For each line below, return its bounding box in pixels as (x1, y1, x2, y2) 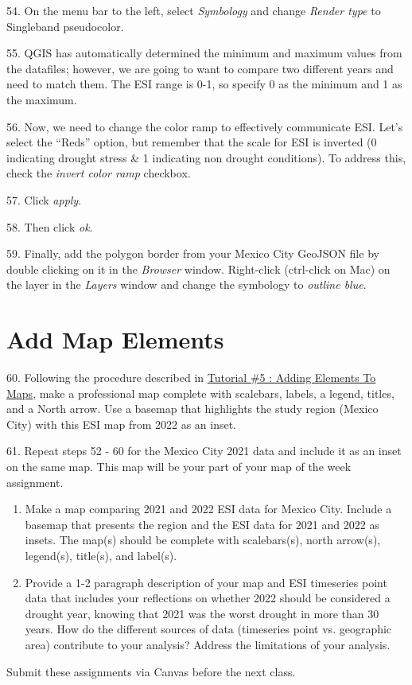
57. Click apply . (6, 191, 82, 208)
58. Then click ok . (6, 218, 93, 235)
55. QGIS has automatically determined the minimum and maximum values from (6, 45, 402, 61)
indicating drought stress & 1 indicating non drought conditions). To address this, (6, 149, 406, 165)
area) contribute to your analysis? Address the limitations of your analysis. (25, 636, 391, 652)
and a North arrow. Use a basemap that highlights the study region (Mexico (6, 400, 379, 417)
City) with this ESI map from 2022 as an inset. (6, 415, 237, 432)
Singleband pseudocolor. (6, 18, 124, 34)
